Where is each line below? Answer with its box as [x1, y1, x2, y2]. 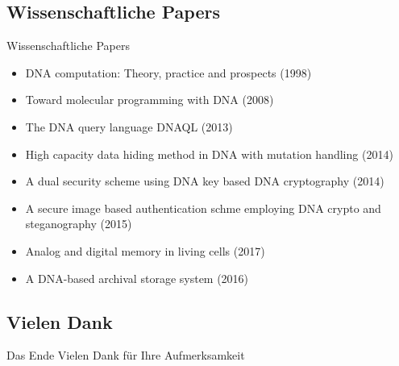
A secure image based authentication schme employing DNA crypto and [25, 199, 381, 216]
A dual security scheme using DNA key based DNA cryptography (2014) [25, 173, 384, 189]
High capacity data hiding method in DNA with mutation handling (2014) [25, 145, 393, 162]
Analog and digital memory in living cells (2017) [25, 242, 265, 259]
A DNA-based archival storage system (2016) [25, 269, 249, 286]
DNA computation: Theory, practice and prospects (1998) [25, 64, 312, 81]
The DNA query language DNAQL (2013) [25, 118, 233, 135]
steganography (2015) [25, 215, 132, 232]
